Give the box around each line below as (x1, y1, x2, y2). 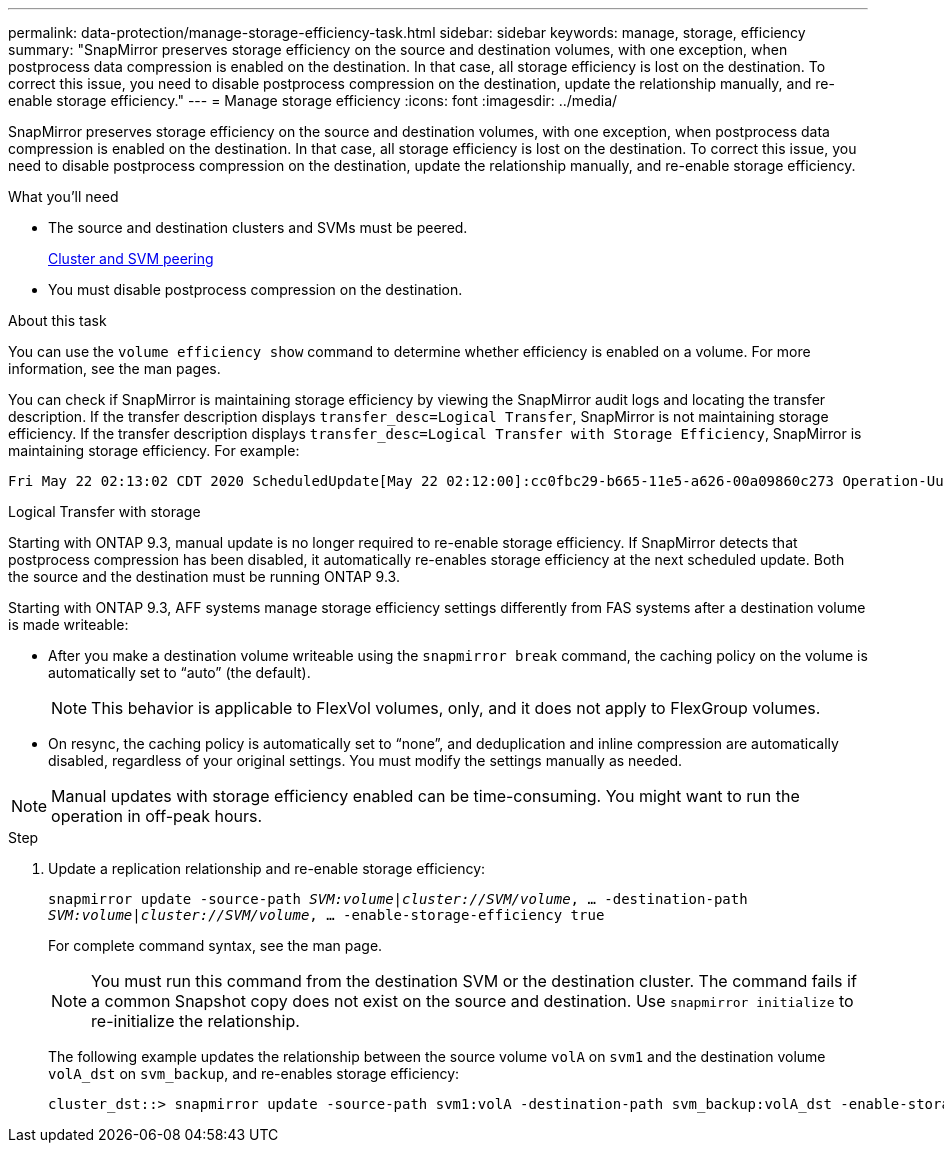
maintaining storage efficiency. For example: (8, 442, 300, 459)
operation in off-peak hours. (51, 806, 263, 826)
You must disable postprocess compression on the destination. (48, 281, 463, 298)
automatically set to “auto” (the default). (48, 664, 311, 681)
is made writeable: (8, 616, 129, 633)
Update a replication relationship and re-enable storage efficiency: (48, 860, 486, 877)
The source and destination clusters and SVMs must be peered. (48, 219, 468, 236)
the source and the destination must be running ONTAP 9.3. (8, 568, 400, 585)
